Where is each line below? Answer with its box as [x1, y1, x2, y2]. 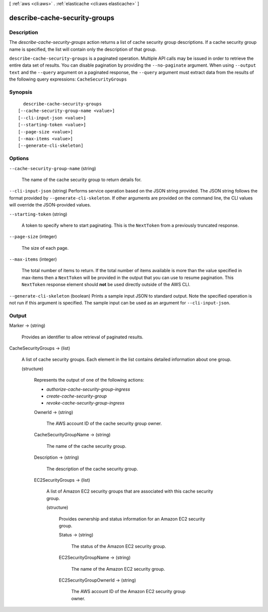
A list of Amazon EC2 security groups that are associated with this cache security [46, 488, 213, 495]
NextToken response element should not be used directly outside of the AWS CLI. [21, 282, 191, 288]
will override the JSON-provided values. [9, 202, 91, 208]
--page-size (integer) [9, 234, 57, 240]
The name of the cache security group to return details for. [21, 177, 142, 183]
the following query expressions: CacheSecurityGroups [9, 76, 127, 82]
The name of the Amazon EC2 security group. [71, 566, 165, 572]
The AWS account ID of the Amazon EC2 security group [71, 589, 186, 595]
